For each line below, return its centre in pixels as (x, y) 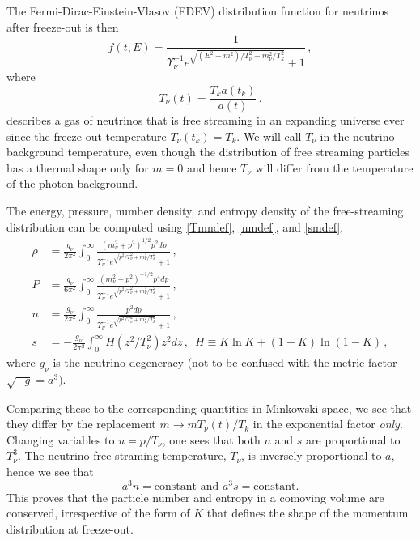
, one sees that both (211, 439)
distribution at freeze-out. (70, 528)
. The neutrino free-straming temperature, (122, 455)
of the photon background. (72, 183)
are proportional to (353, 439)
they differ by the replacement (81, 424)
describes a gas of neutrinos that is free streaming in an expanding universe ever (206, 120)
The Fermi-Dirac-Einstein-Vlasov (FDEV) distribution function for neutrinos (197, 11)
